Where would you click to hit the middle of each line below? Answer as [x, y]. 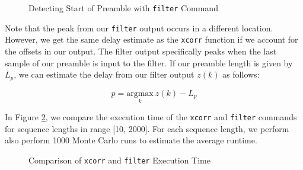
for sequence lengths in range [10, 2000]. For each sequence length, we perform [147, 128]
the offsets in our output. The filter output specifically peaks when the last [141, 51]
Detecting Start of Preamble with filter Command [123, 8]
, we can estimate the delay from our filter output [104, 74]
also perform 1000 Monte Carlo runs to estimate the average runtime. [131, 140]
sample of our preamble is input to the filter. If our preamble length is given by [149, 62]
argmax [140, 93]
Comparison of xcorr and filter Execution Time [119, 160]
